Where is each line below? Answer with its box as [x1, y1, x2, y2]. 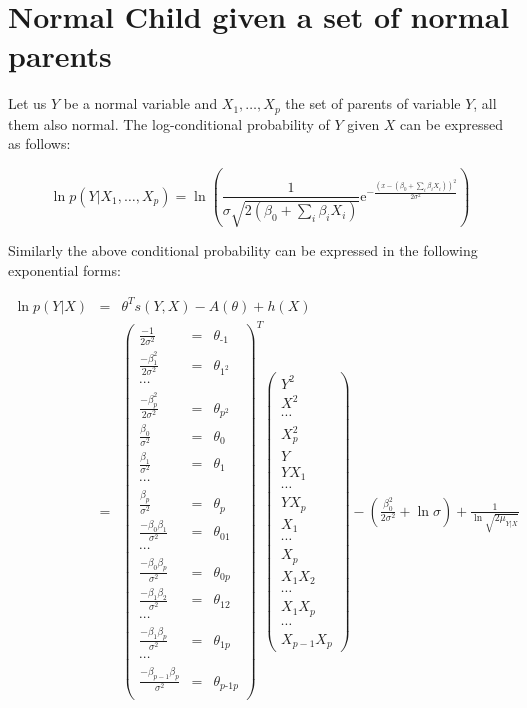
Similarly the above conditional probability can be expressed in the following [8, 239, 478, 260]
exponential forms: [8, 259, 121, 280]
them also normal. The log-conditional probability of [8, 113, 330, 134]
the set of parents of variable [285, 93, 461, 114]
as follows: [8, 133, 71, 154]
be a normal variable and [63, 93, 218, 114]
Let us [8, 93, 47, 114]
